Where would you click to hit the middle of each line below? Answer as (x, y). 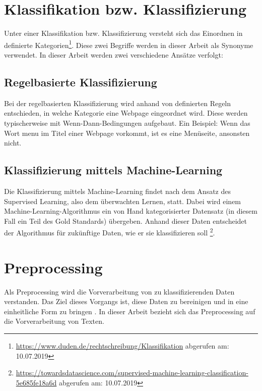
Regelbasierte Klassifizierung (81, 82)
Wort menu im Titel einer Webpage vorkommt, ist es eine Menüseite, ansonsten (127, 133)
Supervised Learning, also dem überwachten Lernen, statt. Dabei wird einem (123, 201)
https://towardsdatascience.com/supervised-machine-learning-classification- (132, 373)
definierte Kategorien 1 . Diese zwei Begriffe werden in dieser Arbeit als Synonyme (129, 44)
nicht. (13, 143)
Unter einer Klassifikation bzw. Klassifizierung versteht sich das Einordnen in (123, 33)
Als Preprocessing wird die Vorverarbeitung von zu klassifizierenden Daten (119, 291)
